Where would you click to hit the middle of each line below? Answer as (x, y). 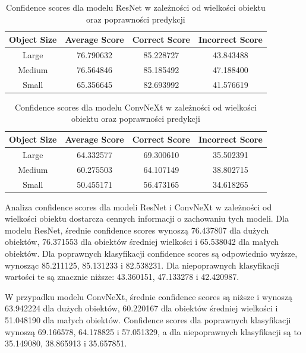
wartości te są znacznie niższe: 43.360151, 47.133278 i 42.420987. (122, 277)
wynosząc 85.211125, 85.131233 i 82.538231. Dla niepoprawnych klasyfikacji (142, 265)
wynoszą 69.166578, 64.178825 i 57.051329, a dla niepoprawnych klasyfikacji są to (153, 331)
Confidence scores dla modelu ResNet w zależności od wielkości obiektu (135, 7)
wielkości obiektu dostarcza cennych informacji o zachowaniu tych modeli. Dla (147, 218)
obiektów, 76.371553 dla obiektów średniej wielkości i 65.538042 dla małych (142, 242)
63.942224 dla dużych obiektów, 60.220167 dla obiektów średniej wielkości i (141, 308)
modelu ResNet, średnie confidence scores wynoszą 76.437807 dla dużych (137, 230)
